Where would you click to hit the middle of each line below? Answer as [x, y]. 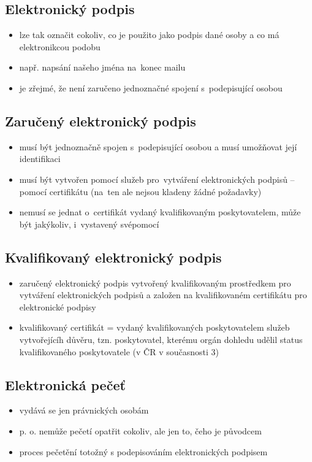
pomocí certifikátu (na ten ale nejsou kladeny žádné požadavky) [140, 191]
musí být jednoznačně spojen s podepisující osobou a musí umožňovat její [158, 146]
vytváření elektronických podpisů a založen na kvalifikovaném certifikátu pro [163, 295]
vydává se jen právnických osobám [84, 410]
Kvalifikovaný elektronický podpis [113, 257]
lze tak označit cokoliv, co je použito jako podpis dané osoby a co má [149, 35]
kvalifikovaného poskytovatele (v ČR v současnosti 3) [119, 351]
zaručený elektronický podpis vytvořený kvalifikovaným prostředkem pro [155, 283]
